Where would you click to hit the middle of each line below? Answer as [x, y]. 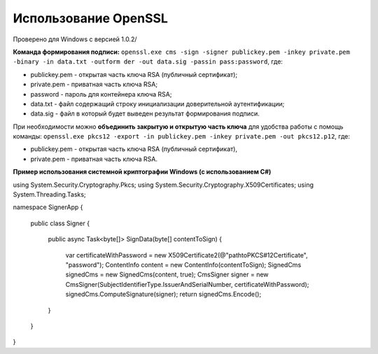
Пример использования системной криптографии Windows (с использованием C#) [142, 172]
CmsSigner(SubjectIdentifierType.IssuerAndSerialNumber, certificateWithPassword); [187, 284]
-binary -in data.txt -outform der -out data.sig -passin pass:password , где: [148, 62]
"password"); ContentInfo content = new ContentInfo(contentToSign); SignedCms [183, 264]
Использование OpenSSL [90, 18]
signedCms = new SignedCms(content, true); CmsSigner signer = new [167, 275]
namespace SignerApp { [48, 207]
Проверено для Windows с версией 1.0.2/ [75, 39]
